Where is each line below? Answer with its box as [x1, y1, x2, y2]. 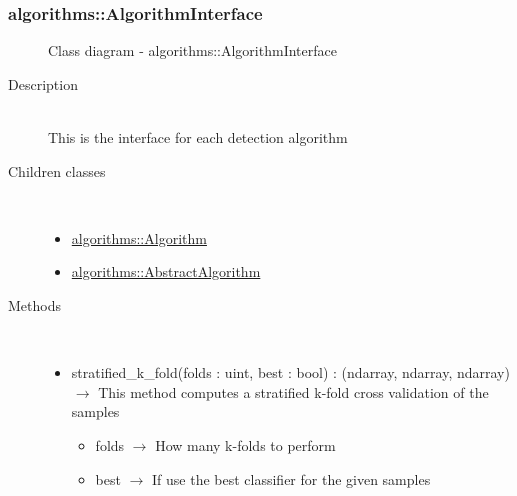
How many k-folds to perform [155, 434, 336, 455]
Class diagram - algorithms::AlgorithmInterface [48, 40, 337, 61]
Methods [8, 294, 61, 315]
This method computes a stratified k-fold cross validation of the [98, 381, 489, 402]
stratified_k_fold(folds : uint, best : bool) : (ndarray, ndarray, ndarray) [71, 362, 510, 383]
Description [8, 73, 78, 94]
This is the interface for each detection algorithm [48, 127, 348, 147]
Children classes [8, 160, 106, 181]
